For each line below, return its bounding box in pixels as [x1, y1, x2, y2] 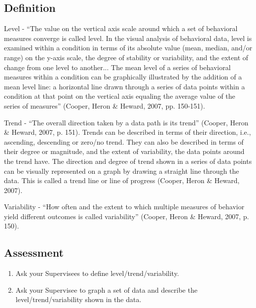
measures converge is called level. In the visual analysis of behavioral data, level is [4, 33, 252, 43]
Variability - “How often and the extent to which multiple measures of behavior [4, 201, 245, 212]
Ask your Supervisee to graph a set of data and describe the [15, 284, 198, 295]
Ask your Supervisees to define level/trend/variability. [15, 268, 179, 278]
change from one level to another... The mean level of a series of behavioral [4, 62, 231, 72]
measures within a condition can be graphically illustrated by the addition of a [4, 72, 242, 82]
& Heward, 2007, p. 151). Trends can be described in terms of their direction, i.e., [4, 127, 251, 137]
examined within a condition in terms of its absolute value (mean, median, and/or [4, 42, 253, 53]
